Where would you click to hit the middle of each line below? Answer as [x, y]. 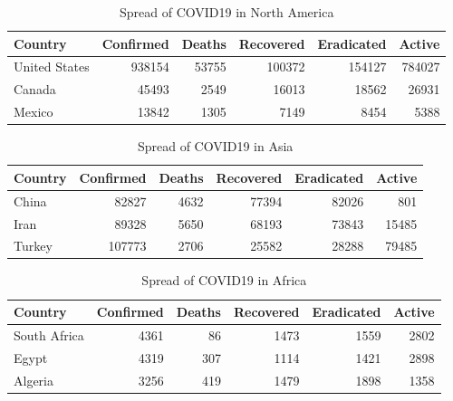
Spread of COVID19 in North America [227, 12]
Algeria [34, 380]
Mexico [34, 112]
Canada [35, 89]
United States [52, 67]
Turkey [33, 246]
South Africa [49, 334]
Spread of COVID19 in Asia [215, 146]
